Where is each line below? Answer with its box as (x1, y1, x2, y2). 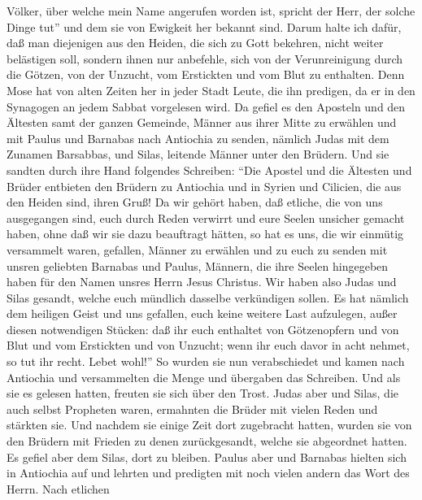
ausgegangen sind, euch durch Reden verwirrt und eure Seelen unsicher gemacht (7, 209, 405, 226)
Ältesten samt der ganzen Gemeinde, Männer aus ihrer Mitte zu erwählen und (7, 114, 397, 131)
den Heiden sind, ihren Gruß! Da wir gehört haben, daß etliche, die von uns (7, 193, 383, 211)
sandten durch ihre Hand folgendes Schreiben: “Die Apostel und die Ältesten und (7, 161, 412, 178)
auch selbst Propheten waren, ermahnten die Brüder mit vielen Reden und (7, 400, 378, 417)
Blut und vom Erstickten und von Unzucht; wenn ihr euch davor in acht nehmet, (7, 337, 410, 354)
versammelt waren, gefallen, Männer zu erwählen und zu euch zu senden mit (7, 241, 388, 258)
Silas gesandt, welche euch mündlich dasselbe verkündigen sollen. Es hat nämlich (7, 289, 409, 306)
